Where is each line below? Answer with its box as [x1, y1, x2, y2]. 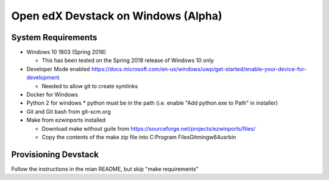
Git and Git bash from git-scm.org [26, 108, 111, 115]
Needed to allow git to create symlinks [41, 82, 138, 89]
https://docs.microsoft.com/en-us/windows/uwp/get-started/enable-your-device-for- [91, 65, 307, 72]
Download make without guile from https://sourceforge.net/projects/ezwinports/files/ [41, 125, 256, 132]
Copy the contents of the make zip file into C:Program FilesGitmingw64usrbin [41, 133, 236, 140]
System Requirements [11, 32, 97, 43]
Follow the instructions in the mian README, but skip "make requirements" [11, 165, 199, 173]
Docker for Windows [26, 91, 79, 99]
